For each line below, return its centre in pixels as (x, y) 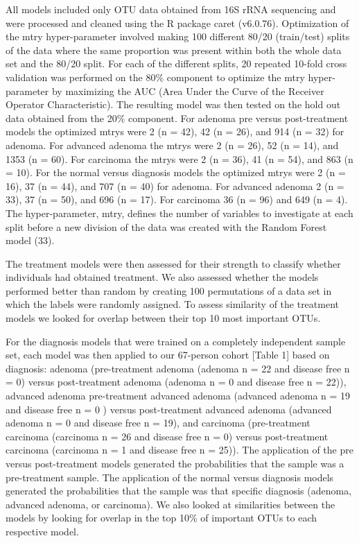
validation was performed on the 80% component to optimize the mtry (155, 77)
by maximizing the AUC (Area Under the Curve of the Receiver (188, 90)
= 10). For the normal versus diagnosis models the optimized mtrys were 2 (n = (176, 172)
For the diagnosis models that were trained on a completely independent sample (176, 341)
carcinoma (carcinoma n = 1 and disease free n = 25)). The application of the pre (179, 450)
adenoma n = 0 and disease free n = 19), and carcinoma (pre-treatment (158, 423)
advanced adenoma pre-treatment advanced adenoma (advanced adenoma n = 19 (178, 396)
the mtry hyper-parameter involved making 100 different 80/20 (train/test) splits (178, 36)
